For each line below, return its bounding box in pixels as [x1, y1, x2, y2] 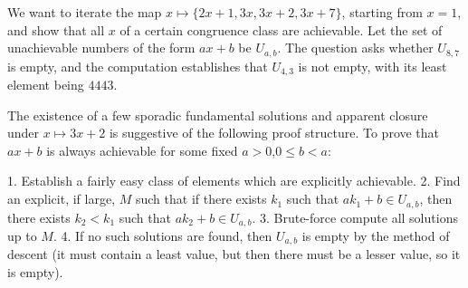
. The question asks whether [277, 38, 434, 57]
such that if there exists [135, 189, 267, 208]
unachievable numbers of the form [7, 38, 196, 57]
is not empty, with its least [298, 56, 447, 75]
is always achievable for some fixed [46, 140, 238, 159]
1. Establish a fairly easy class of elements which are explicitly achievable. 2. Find [7, 171, 461, 190]
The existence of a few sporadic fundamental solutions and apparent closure [7, 105, 428, 124]
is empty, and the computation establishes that [7, 56, 268, 75]
